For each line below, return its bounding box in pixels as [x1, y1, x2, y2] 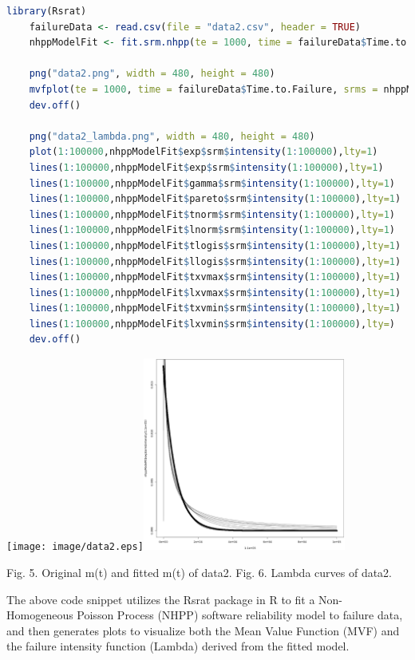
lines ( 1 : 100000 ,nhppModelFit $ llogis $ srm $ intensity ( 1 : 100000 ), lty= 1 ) [29, 255, 401, 267]
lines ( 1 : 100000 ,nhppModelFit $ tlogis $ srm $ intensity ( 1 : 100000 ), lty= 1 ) [29, 239, 401, 251]
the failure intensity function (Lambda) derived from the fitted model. [6, 638, 350, 654]
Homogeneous [6, 607, 73, 623]
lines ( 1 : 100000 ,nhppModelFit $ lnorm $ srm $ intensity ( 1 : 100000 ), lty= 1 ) [29, 224, 395, 236]
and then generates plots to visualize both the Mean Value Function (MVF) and [6, 622, 400, 638]
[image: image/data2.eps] [6, 541, 144, 553]
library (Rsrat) [6, 6, 87, 17]
